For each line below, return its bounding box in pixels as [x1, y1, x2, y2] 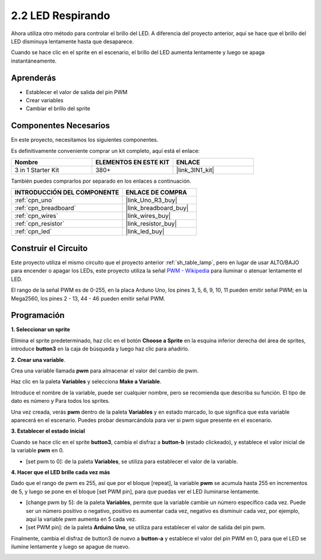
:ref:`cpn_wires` [14, 212, 59, 220]
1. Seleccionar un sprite [11, 326, 71, 333]
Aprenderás [11, 73, 56, 83]
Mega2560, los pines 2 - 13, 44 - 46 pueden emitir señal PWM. [11, 295, 166, 302]
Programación [11, 310, 65, 321]
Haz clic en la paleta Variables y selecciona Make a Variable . [11, 378, 162, 385]
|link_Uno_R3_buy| [125, 196, 178, 205]
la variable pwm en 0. [11, 447, 64, 454]
